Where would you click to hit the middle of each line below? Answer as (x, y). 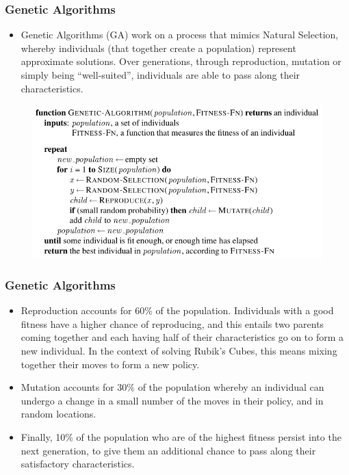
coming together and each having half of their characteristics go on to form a (182, 337)
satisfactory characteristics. (78, 464)
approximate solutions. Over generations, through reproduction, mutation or (181, 61)
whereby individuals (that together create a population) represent (158, 48)
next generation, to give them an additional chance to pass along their (168, 450)
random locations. (59, 414)
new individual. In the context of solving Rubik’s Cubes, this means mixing (179, 351)
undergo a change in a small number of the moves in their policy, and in (172, 400)
